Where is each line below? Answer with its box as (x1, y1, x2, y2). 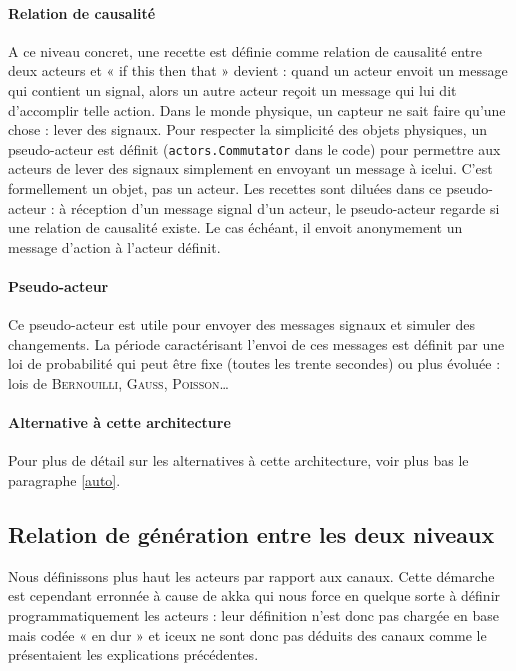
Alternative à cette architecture (8, 412, 231, 433)
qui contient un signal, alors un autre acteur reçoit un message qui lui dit (8, 79, 457, 100)
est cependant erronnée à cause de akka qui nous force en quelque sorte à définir (8, 585, 501, 606)
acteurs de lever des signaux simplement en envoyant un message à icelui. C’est (8, 158, 493, 179)
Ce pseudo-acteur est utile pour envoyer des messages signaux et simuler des (8, 314, 476, 335)
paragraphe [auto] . (8, 469, 121, 490)
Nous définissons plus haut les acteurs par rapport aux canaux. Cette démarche (8, 565, 495, 586)
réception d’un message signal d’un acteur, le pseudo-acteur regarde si (71, 197, 500, 218)
